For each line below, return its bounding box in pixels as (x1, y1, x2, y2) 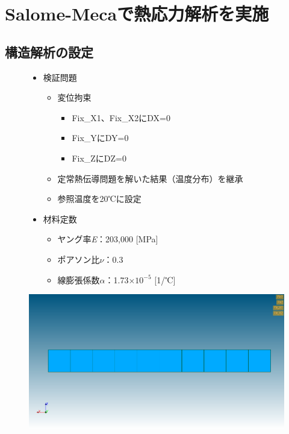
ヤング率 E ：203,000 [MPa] (57, 233, 158, 245)
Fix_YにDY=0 (72, 131, 129, 144)
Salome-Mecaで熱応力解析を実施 (5, 1, 269, 26)
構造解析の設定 (5, 42, 93, 61)
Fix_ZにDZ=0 (72, 151, 127, 164)
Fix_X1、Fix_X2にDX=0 (72, 111, 170, 124)
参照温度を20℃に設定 (57, 192, 141, 205)
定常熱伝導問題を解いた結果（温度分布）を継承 (57, 172, 243, 184)
